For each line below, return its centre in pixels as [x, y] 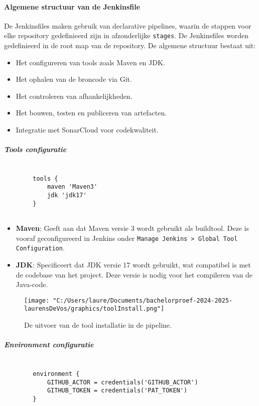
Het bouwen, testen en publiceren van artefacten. [91, 113]
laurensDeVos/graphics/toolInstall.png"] [94, 309]
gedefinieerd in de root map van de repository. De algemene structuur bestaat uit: [130, 45]
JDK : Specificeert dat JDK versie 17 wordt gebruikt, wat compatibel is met [133, 265]
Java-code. [32, 284]
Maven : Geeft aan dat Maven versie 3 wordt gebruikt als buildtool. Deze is [132, 228]
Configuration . [40, 248]
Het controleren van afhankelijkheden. [74, 96]
